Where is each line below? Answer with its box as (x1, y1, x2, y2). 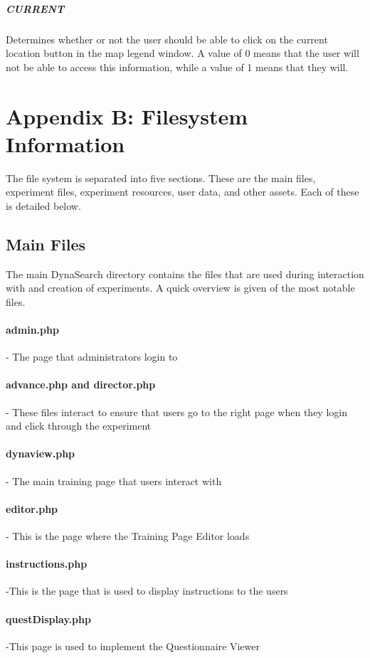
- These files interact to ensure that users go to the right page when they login (6, 404, 347, 419)
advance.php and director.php (6, 377, 156, 392)
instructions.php (6, 556, 88, 571)
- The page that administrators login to (6, 349, 178, 364)
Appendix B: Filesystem (6, 101, 248, 130)
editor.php (6, 501, 58, 516)
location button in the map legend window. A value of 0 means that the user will (6, 46, 359, 60)
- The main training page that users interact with (6, 473, 222, 488)
